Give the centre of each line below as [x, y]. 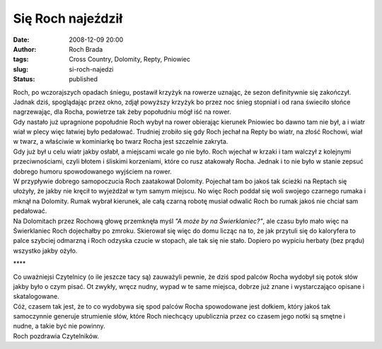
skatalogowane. [36, 297]
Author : [25, 49]
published [83, 79]
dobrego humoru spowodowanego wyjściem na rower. [93, 171]
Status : [24, 79]
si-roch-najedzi [91, 69]
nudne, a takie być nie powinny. [59, 326]
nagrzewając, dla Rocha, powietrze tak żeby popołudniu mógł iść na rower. [122, 112]
